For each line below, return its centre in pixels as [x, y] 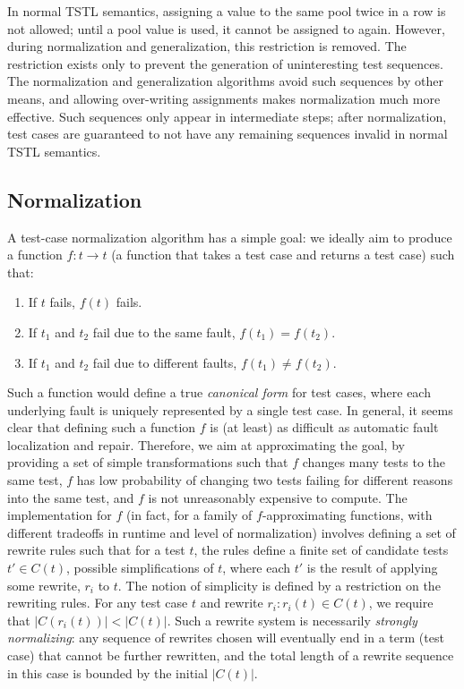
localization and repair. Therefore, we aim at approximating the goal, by [206, 444]
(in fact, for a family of [189, 515]
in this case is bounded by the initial [107, 672]
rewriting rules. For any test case [98, 603]
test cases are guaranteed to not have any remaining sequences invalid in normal [228, 134]
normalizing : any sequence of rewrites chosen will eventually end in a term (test [226, 638]
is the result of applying [372, 568]
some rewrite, [44, 585]
